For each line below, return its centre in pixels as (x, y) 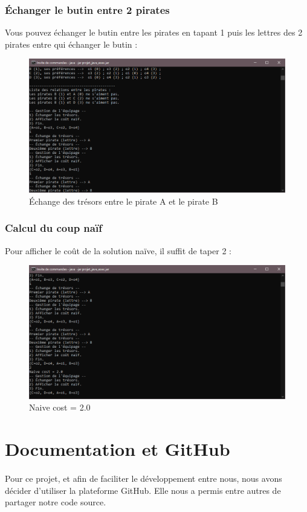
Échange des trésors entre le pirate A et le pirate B (124, 201)
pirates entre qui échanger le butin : (71, 44)
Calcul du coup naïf (53, 228)
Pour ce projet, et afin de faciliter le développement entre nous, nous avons (144, 478)
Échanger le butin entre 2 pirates (87, 9)
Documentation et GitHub (118, 449)
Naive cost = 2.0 (60, 407)
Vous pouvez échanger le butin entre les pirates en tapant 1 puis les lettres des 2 (154, 32)
